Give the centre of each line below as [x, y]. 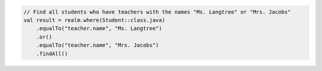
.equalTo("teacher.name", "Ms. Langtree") [99, 29]
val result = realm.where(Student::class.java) [94, 20]
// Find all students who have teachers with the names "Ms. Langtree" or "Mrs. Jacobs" [157, 12]
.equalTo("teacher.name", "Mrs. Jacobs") [97, 45]
